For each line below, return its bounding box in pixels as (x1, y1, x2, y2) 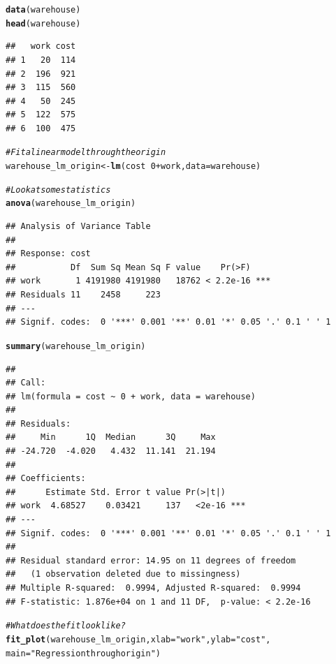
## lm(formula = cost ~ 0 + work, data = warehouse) (6, 391, 256, 401)
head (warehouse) (6, 18, 81, 29)
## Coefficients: (6, 473, 86, 484)
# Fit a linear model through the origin (6, 147, 166, 158)
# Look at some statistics (6, 184, 111, 195)
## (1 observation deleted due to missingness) (6, 569, 241, 580)
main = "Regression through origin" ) (6, 648, 161, 658)
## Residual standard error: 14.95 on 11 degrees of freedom (6, 555, 296, 566)
